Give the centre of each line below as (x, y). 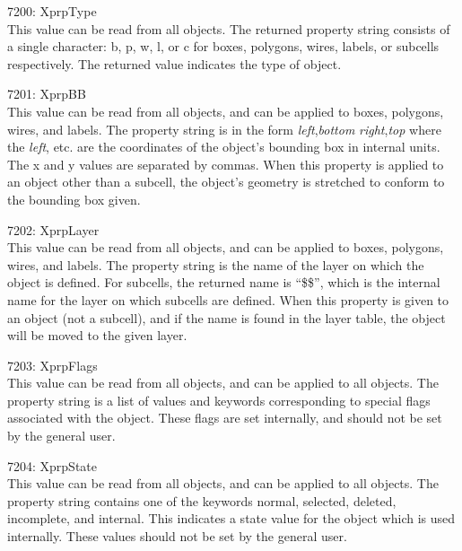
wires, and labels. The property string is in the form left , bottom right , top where (224, 129)
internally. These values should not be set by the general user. (177, 536)
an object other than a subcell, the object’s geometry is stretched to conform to (226, 182)
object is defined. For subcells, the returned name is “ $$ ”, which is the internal (224, 282)
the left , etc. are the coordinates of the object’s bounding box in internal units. (224, 147)
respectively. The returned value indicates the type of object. (174, 63)
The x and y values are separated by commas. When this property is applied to (226, 164)
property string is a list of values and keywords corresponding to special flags (219, 400)
